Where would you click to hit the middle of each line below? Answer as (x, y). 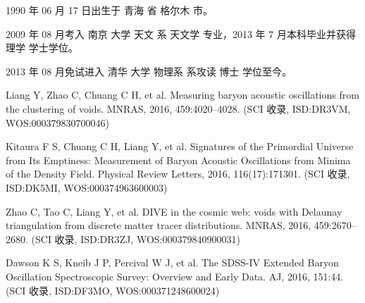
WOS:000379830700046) (58, 122)
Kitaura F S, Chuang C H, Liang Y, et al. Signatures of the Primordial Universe (180, 146)
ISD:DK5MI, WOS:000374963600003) (87, 187)
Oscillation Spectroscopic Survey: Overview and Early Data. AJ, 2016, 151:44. (175, 276)
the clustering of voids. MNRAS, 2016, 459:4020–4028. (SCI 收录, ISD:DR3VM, (178, 108)
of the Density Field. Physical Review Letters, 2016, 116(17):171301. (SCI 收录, (178, 174)
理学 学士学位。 (42, 48)
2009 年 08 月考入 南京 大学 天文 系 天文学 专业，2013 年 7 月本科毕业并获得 (181, 33)
